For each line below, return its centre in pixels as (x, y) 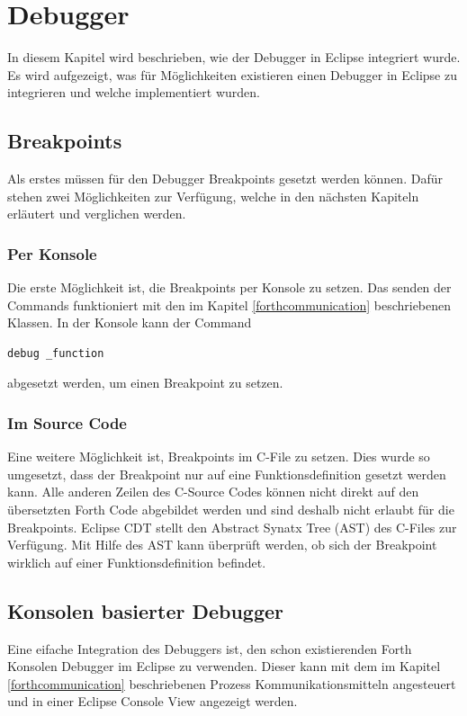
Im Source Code (67, 423)
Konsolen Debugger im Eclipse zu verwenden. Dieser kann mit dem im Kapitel (224, 666)
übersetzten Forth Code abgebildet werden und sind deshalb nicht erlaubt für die (231, 510)
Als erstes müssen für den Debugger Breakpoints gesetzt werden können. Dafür (225, 179)
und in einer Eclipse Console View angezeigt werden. (153, 701)
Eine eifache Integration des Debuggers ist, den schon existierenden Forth (210, 648)
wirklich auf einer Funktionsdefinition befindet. (137, 562)
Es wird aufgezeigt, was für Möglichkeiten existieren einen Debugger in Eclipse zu (232, 74)
